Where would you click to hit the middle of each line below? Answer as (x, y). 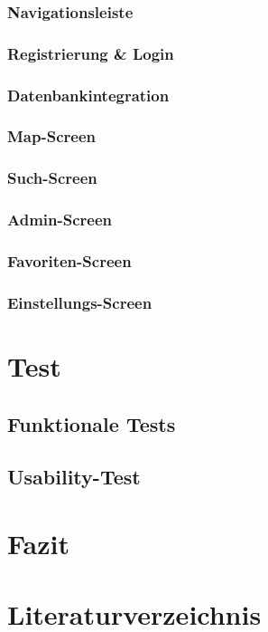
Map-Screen (51, 136)
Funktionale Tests (92, 423)
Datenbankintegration (88, 95)
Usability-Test (74, 477)
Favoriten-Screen (69, 260)
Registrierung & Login (91, 53)
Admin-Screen (60, 220)
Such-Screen (52, 178)
